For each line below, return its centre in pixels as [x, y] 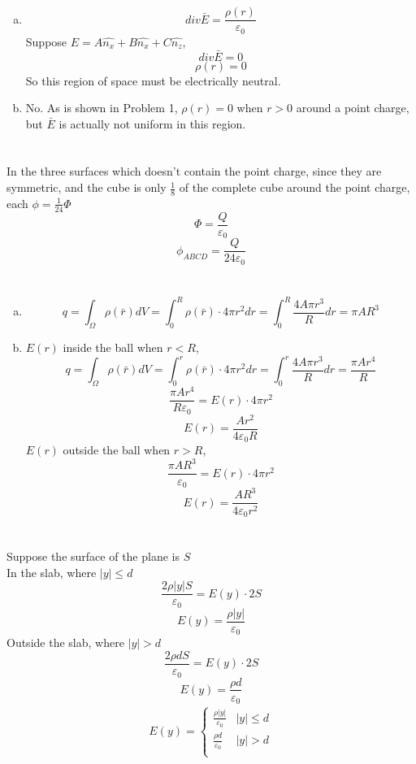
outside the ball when [117, 450]
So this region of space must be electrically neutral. [153, 80]
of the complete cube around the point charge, [295, 187]
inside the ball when [113, 347]
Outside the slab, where [65, 642]
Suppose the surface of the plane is [93, 556]
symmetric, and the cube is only [87, 187]
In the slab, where [52, 572]
